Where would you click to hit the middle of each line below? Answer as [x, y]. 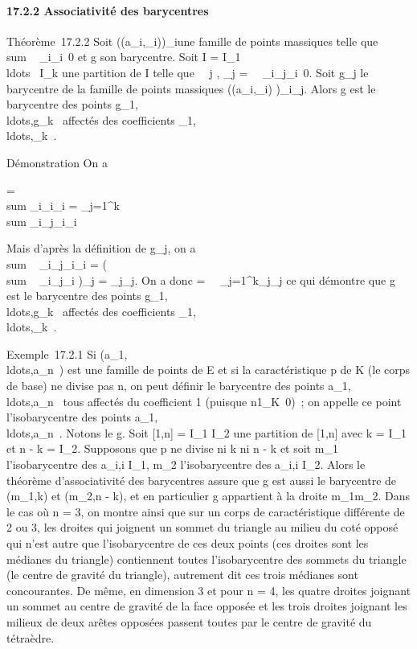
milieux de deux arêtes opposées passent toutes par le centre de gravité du [189, 621]
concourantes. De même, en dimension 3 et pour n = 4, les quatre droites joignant [209, 590]
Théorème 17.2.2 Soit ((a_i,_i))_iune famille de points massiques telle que [192, 41]
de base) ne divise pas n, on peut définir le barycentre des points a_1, [179, 386]
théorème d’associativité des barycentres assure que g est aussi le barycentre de [202, 480]
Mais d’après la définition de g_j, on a [101, 248]
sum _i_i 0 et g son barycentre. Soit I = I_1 [124, 57]
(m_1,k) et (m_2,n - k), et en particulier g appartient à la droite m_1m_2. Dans [208, 496]
